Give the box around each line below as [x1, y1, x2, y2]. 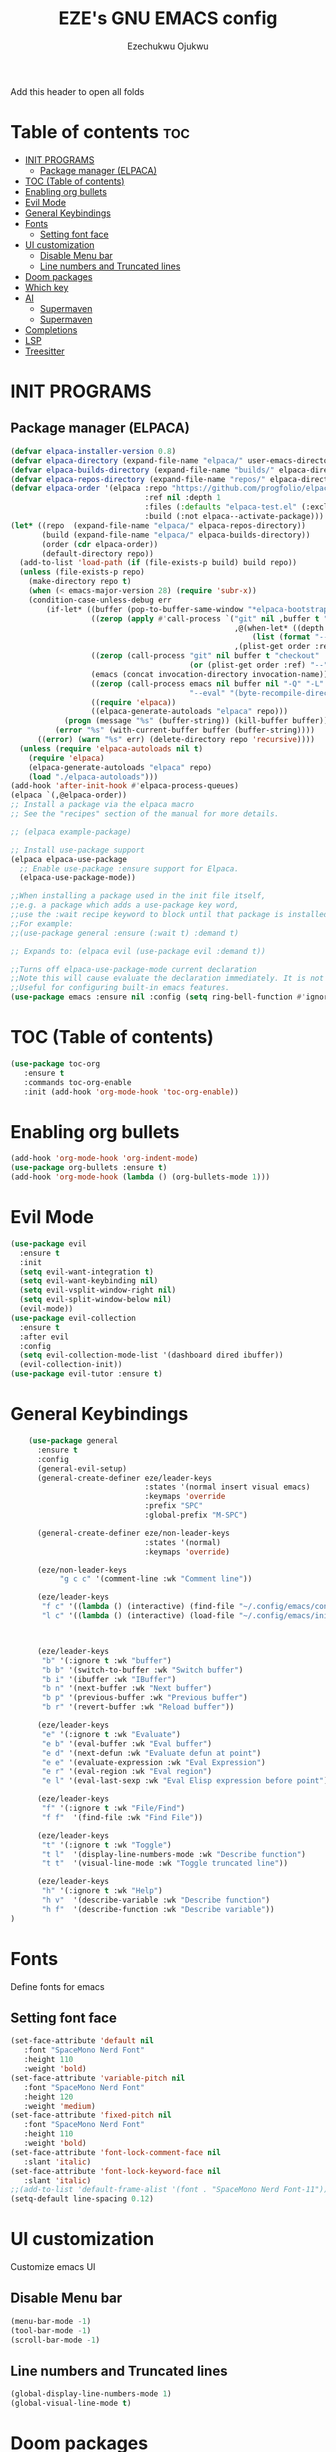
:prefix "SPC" [144, 1501, 203, 1511]
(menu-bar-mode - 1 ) [10, 2316, 92, 2326]
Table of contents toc [10, 121, 190, 144]
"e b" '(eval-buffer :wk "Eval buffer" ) [41, 1738, 213, 1749]
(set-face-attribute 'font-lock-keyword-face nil [10, 2166, 222, 2176]
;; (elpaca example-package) [10, 827, 132, 837]
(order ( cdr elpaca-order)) [41, 539, 159, 549]
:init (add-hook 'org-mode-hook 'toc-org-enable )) [23, 1087, 240, 1097]
